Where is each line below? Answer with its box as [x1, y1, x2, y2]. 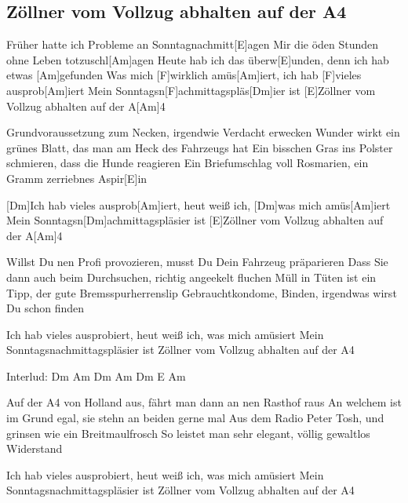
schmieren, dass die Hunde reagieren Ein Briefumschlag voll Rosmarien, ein [6, 155, 369, 171]
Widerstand [6, 440, 63, 457]
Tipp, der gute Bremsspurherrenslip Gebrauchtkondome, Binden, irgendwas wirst [6, 284, 397, 301]
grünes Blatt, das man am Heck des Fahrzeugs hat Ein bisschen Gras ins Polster [6, 139, 393, 155]
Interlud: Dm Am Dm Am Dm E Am [6, 367, 186, 384]
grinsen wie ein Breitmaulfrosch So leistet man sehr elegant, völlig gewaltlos [6, 425, 370, 441]
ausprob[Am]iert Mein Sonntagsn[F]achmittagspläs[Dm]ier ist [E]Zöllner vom [6, 82, 376, 98]
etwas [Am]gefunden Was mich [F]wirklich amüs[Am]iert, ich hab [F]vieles [6, 67, 362, 83]
